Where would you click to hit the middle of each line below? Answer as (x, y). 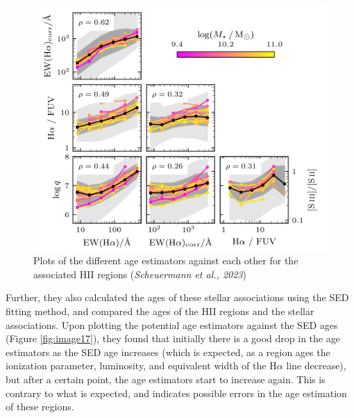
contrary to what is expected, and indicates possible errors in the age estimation (176, 393)
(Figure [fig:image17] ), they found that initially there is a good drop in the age (173, 338)
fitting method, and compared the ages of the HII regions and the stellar (160, 311)
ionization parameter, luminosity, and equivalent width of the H (141, 365)
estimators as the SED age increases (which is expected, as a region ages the (168, 352)
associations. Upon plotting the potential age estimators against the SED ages (172, 324)
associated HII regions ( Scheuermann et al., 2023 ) (140, 274)
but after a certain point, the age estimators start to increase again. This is (166, 379)
